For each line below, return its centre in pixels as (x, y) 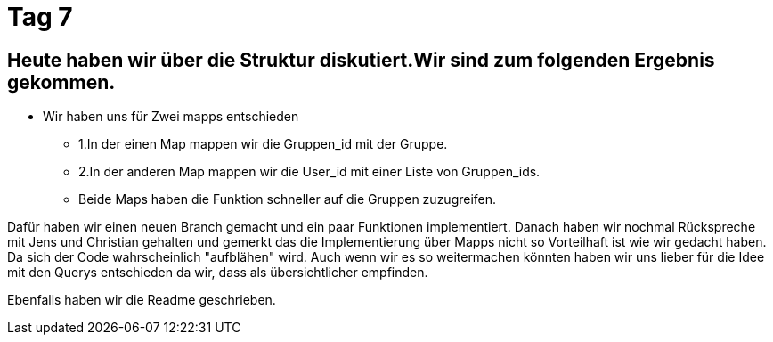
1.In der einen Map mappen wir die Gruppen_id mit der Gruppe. (263, 144)
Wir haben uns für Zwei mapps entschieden (171, 117)
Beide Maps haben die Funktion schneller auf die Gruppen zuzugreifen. (288, 199)
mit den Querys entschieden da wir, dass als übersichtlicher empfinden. (218, 273)
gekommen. (61, 82)
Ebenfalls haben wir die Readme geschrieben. (142, 300)
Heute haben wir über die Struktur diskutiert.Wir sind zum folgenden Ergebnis (361, 60)
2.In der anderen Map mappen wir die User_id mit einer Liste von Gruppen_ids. (309, 172)
